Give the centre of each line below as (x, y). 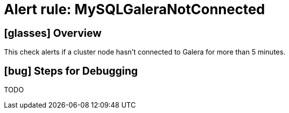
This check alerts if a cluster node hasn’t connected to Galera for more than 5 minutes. (145, 52)
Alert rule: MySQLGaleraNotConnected (135, 9)
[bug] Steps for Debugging (71, 71)
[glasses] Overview (53, 33)
